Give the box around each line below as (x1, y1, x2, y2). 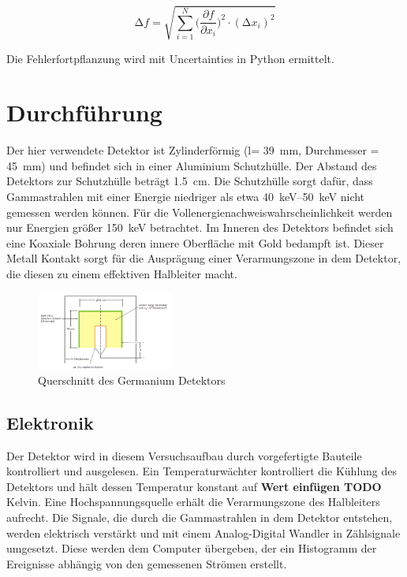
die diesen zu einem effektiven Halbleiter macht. (6, 266, 237, 282)
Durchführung (6, 96, 162, 128)
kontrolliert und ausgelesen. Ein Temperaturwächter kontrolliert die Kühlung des (6, 463, 398, 479)
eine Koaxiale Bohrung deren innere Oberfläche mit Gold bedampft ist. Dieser (6, 234, 384, 251)
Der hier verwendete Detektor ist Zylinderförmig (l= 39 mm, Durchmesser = (6, 142, 379, 158)
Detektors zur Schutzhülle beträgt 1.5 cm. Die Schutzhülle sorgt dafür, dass (6, 173, 373, 189)
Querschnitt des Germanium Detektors (38, 371, 226, 388)
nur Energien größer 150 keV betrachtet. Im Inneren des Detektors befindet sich (6, 219, 394, 236)
